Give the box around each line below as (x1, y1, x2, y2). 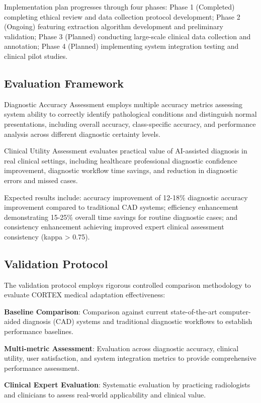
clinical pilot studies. (4, 50, 68, 61)
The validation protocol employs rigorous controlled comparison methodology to (4, 279, 251, 290)
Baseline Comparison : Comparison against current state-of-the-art (4, 306, 217, 316)
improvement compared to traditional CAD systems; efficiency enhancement (4, 202, 238, 212)
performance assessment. (4, 362, 80, 373)
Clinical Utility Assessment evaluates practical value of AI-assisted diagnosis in (4, 145, 247, 156)
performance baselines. (4, 326, 73, 337)
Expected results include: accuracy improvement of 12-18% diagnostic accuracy (4, 192, 248, 202)
